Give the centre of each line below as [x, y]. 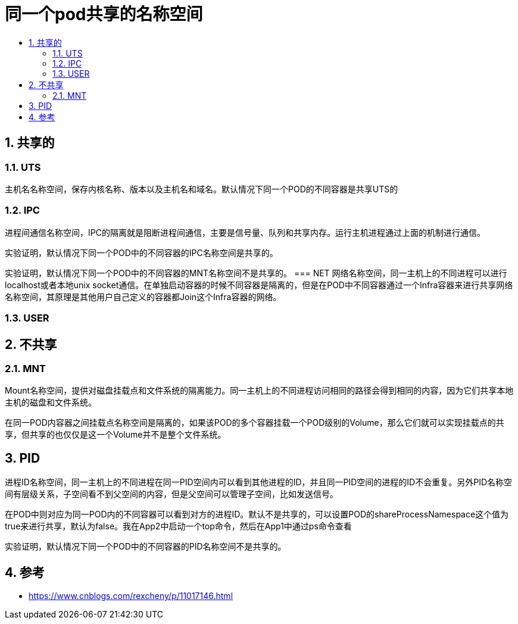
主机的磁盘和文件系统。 [51, 403]
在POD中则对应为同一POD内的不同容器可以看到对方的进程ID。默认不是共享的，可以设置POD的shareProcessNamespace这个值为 [257, 514]
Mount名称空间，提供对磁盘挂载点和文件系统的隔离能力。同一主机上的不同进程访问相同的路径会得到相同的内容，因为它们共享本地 [259, 391]
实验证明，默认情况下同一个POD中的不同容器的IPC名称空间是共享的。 [141, 252]
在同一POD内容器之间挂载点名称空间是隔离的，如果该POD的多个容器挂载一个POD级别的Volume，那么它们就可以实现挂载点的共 [255, 423]
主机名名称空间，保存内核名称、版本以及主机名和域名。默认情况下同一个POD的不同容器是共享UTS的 [202, 189]
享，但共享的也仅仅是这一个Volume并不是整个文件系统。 [116, 435]
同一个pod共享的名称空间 [104, 14]
